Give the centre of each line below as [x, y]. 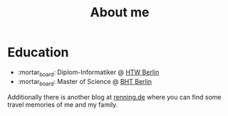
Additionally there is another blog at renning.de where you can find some [114, 97]
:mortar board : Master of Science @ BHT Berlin [84, 82]
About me [120, 12]
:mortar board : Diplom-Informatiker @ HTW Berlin [88, 73]
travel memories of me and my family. [63, 105]
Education [38, 52]
